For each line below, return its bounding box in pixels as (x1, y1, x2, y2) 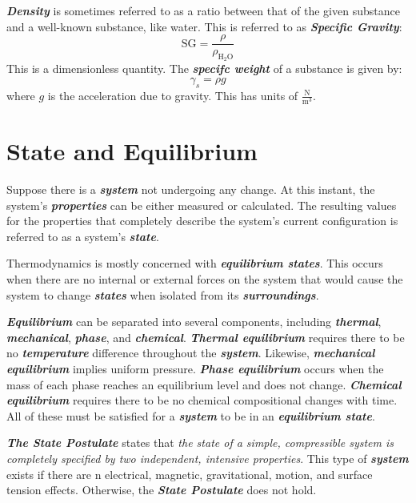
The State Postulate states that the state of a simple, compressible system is (6, 434, 394, 451)
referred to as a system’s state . (6, 227, 159, 244)
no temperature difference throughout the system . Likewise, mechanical (6, 344, 375, 361)
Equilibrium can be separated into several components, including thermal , (6, 313, 382, 330)
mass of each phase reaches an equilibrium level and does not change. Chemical (6, 376, 402, 392)
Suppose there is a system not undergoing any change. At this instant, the (6, 181, 375, 198)
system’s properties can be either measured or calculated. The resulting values (6, 196, 397, 213)
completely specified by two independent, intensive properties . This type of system (6, 450, 409, 467)
